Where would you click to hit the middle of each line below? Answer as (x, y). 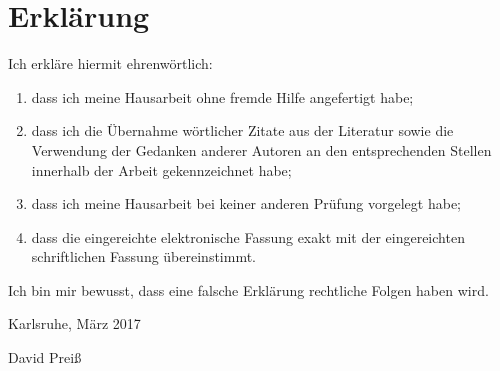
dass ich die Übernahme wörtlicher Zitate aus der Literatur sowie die (242, 130)
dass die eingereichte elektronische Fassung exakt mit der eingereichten (248, 236)
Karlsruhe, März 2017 (74, 323)
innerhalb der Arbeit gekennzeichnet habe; (161, 169)
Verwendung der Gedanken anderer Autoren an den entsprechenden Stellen (261, 149)
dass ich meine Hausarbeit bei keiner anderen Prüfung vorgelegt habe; (246, 203)
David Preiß (45, 357)
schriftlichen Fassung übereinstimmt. (144, 256)
